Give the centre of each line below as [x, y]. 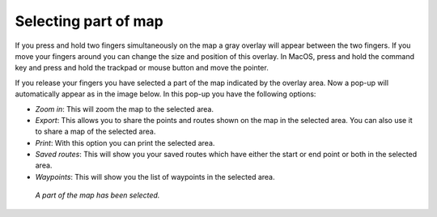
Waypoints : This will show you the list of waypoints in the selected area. [155, 177]
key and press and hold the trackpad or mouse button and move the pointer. [142, 68]
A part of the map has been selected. [98, 195]
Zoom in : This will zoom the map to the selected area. [125, 108]
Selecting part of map [89, 21]
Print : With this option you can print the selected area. [125, 143]
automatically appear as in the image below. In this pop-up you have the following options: [165, 94]
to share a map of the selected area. [95, 132]
